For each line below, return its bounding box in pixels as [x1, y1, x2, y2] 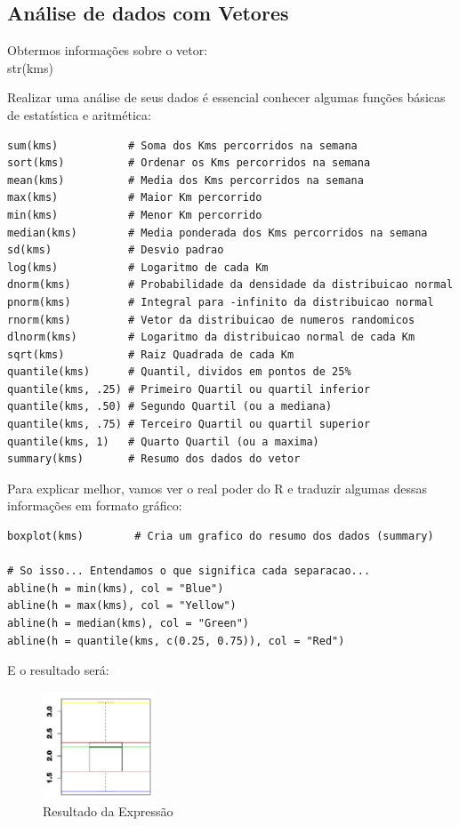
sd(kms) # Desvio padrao [7, 244, 224, 257]
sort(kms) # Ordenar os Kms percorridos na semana [7, 156, 371, 170]
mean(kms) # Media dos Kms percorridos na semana [7, 173, 364, 187]
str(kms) [7, 58, 53, 76]
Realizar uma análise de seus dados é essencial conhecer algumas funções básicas [7, 88, 446, 107]
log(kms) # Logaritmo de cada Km [7, 261, 269, 274]
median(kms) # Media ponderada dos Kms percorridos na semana [7, 226, 428, 239]
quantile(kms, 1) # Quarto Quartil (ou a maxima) [7, 435, 319, 448]
